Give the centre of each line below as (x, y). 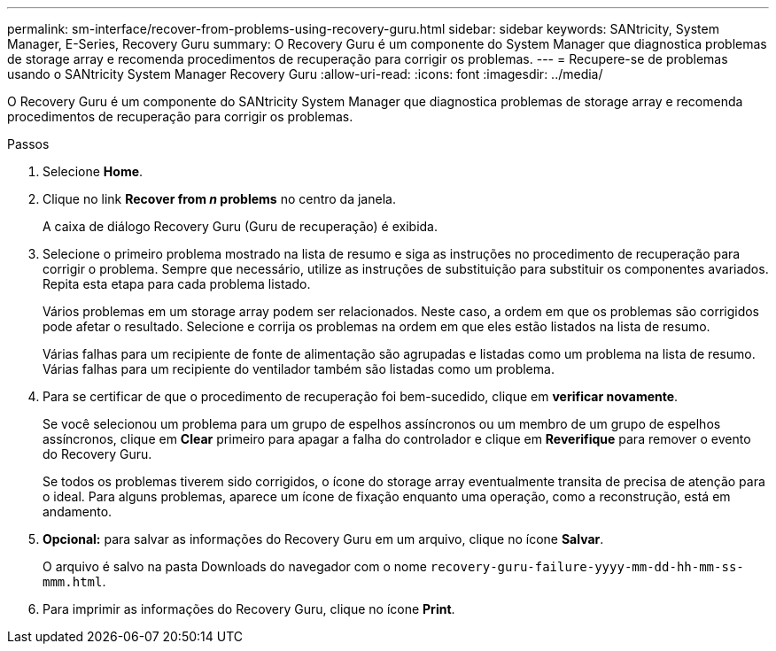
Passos (28, 144)
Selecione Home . (93, 171)
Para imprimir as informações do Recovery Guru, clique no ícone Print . (249, 609)
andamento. (78, 511)
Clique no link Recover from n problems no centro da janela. (219, 199)
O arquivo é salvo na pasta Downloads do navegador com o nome (235, 566)
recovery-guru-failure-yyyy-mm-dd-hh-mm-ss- (587, 567)
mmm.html (73, 582)
